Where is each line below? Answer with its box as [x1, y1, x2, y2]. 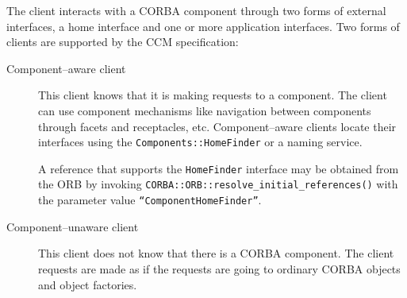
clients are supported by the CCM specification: [6, 33, 239, 50]
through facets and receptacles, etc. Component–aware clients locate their [38, 118, 397, 134]
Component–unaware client [6, 218, 139, 234]
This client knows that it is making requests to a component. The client [38, 87, 387, 103]
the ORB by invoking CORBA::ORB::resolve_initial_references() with [38, 176, 398, 192]
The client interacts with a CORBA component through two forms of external [6, 2, 386, 18]
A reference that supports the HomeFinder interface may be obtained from [38, 160, 399, 176]
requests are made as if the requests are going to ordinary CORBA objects [38, 260, 401, 277]
